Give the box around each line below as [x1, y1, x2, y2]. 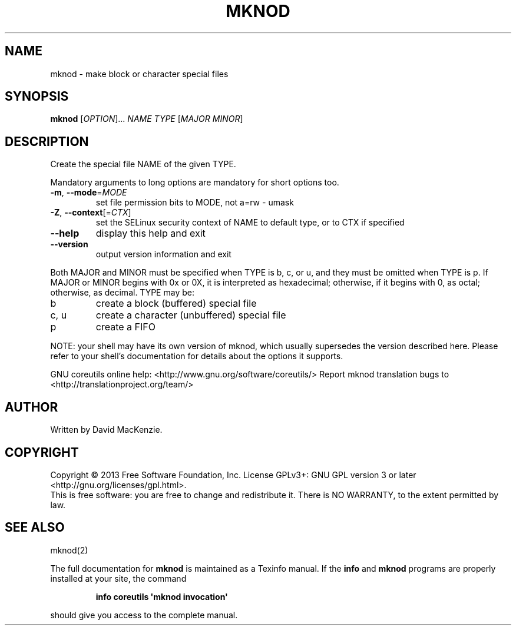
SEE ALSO [5, 520, 65, 535]
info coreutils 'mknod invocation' [95, 591, 228, 602]
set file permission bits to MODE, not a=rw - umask [95, 197, 294, 208]
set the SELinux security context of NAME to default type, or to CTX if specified [95, 217, 405, 228]
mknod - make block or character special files [50, 68, 229, 79]
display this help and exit [95, 227, 206, 240]
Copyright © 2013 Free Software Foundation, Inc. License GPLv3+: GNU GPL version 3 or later [50, 469, 416, 480]
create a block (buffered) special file [95, 297, 257, 310]
